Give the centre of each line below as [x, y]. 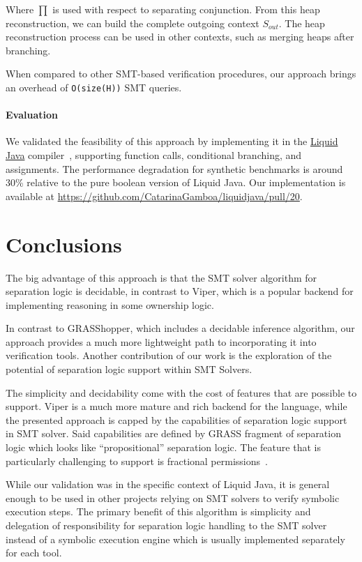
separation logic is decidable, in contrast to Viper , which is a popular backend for [180, 291]
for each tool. [34, 553]
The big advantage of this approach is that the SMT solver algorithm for [161, 277]
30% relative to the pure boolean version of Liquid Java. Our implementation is [176, 182]
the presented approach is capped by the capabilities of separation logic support [176, 419]
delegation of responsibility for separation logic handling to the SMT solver [166, 525]
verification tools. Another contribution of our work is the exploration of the [169, 355]
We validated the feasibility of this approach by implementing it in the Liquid [172, 141]
